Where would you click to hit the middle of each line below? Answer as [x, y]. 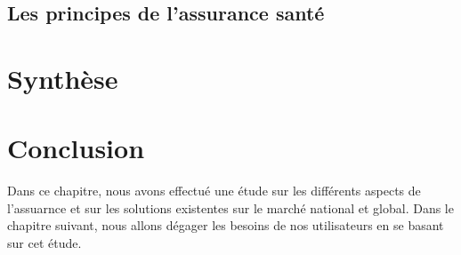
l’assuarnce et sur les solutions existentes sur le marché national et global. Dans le [230, 207]
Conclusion [76, 148]
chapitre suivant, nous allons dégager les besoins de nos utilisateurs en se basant [226, 225]
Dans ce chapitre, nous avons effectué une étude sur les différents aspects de [214, 191]
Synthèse [63, 78]
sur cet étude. [44, 243]
